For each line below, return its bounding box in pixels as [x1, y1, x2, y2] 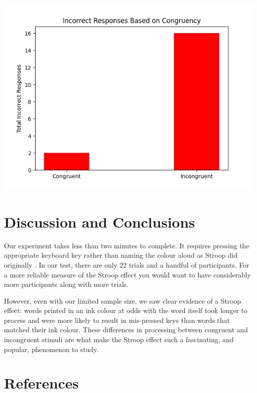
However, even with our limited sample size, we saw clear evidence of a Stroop [4, 295, 241, 306]
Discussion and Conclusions [4, 211, 195, 232]
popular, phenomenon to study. [4, 344, 99, 354]
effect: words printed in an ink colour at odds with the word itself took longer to [4, 305, 248, 315]
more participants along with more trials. [4, 279, 128, 289]
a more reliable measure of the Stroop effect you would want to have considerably [4, 269, 251, 279]
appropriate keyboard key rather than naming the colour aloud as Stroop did [4, 250, 238, 260]
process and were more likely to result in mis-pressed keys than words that [4, 314, 230, 325]
